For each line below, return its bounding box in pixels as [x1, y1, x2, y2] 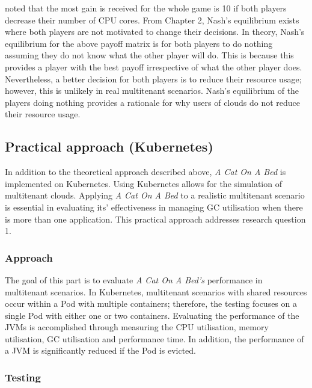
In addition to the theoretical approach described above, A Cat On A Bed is [5, 165, 286, 178]
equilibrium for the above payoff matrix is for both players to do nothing [5, 37, 273, 49]
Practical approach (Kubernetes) [5, 137, 213, 156]
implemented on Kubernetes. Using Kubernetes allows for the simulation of [5, 177, 282, 189]
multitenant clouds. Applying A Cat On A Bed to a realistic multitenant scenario [5, 189, 305, 202]
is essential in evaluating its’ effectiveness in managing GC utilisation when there [5, 200, 303, 213]
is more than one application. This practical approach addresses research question [5, 212, 306, 225]
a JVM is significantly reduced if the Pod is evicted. [5, 344, 196, 357]
